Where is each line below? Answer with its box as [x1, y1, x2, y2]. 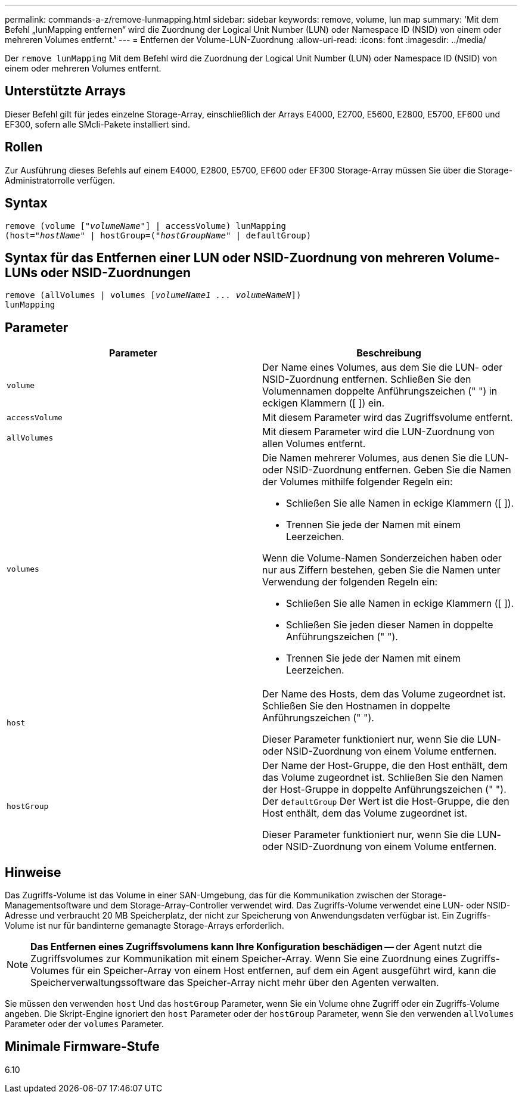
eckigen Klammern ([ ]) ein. [262, 397, 385, 410]
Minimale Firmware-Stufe [5, 1039, 160, 1054]
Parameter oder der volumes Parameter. [5, 1019, 164, 1029]
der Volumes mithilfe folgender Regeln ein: [262, 476, 453, 488]
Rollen [5, 139, 43, 155]
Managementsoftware [5, 900, 91, 911]
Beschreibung [356, 347, 421, 359]
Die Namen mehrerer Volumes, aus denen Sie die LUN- [262, 452, 509, 464]
